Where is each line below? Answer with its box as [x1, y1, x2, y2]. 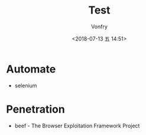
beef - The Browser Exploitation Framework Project [14, 122, 140, 129]
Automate [6, 62, 56, 75]
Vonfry [90, 23, 108, 30]
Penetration [6, 103, 65, 116]
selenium [14, 82, 37, 89]
